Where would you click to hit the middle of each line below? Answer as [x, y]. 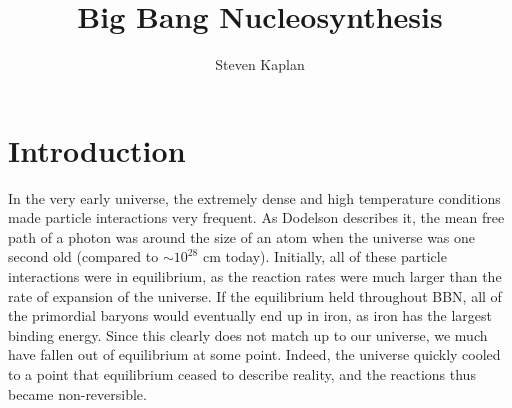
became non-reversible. [77, 393]
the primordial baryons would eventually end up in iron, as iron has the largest [250, 315]
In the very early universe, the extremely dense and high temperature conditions [254, 197]
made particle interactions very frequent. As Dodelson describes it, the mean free [256, 217]
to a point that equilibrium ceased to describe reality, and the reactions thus [242, 374]
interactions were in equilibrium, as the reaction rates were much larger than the [255, 276]
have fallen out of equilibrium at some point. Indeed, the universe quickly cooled [254, 354]
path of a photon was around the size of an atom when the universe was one [242, 236]
